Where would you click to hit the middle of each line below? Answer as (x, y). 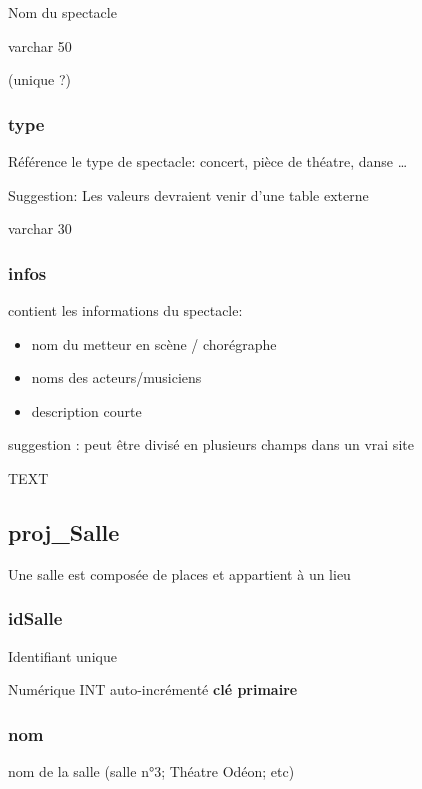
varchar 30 (40, 228)
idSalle (35, 618)
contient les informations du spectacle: (125, 310)
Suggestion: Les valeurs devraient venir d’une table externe (188, 194)
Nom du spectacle (62, 12)
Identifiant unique (62, 655)
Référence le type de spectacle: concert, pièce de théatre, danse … (208, 161)
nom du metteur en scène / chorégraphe (154, 343)
